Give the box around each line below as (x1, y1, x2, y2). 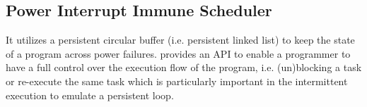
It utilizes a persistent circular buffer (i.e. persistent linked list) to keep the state (6, 32, 355, 47)
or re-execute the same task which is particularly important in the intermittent (6, 73, 348, 88)
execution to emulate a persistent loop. (6, 87, 174, 102)
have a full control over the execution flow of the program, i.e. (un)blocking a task (6, 60, 362, 75)
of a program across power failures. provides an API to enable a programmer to (6, 46, 351, 61)
